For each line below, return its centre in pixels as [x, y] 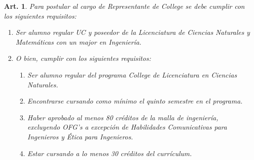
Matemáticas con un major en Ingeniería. [78, 41]
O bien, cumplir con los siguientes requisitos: [83, 58]
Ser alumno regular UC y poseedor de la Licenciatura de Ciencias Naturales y [133, 32]
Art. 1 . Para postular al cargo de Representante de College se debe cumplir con [124, 6]
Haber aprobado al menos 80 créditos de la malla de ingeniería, [123, 117]
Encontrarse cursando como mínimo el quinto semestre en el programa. [135, 101]
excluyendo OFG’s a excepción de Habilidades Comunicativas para [127, 127]
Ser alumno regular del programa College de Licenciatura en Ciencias [132, 74]
